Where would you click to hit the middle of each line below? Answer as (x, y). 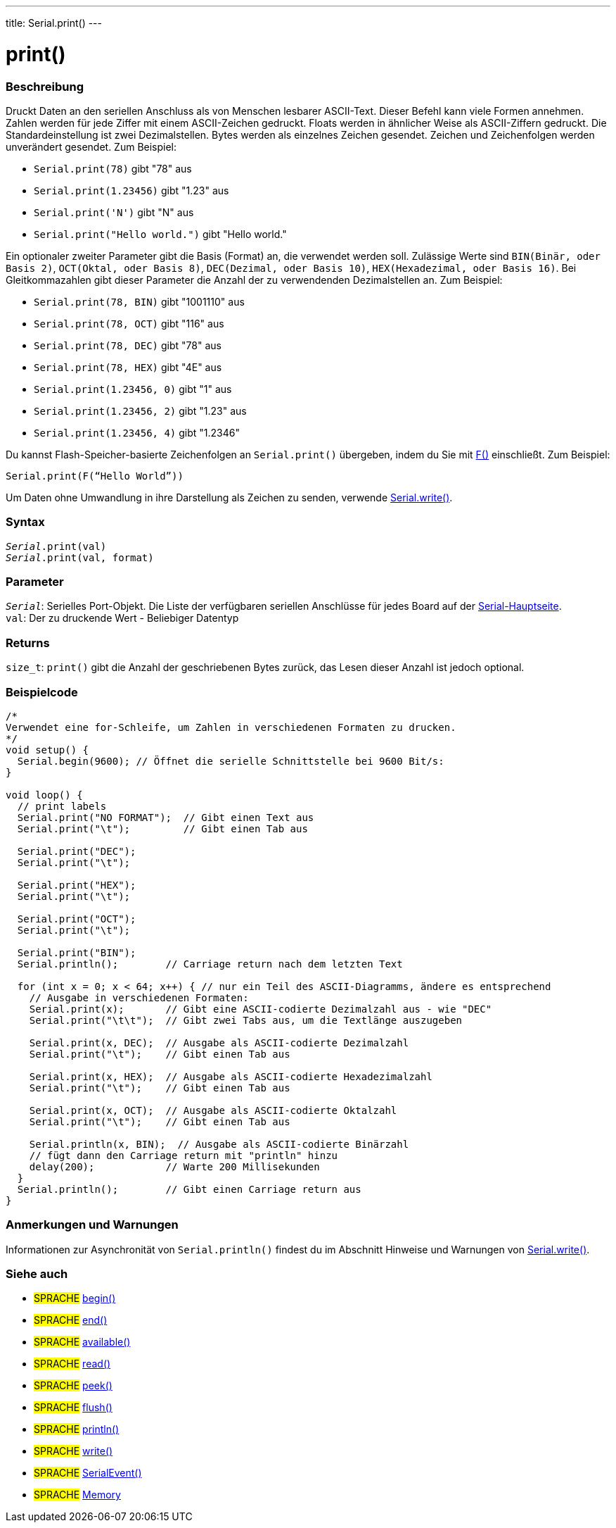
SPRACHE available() (82, 1342)
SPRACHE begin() (75, 1298)
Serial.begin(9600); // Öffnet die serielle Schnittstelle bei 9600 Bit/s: (231, 761)
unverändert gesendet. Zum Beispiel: (91, 146)
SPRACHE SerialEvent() (88, 1473)
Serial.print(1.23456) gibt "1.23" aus (131, 190)
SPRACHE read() (72, 1364)
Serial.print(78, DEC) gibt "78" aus (128, 345)
